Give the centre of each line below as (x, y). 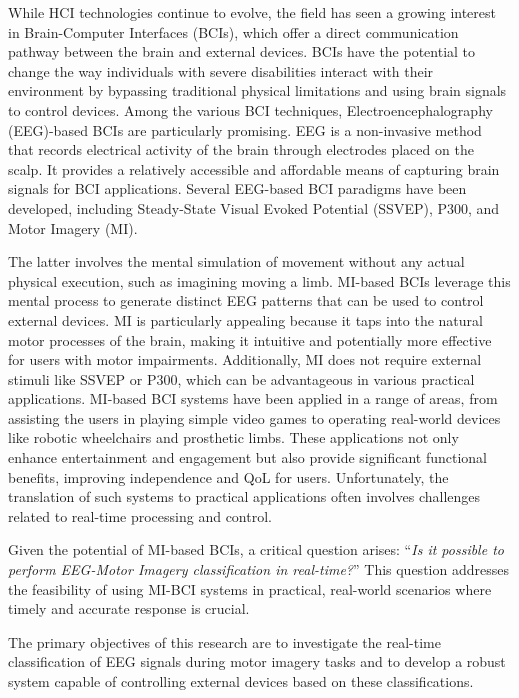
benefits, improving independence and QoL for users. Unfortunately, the (228, 476)
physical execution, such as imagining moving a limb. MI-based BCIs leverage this (259, 280)
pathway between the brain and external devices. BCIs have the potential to (242, 51)
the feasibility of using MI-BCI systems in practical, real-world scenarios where (250, 588)
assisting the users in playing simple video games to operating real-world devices (254, 417)
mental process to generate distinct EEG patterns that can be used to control (246, 300)
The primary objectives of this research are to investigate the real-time (224, 641)
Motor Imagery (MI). (73, 227)
